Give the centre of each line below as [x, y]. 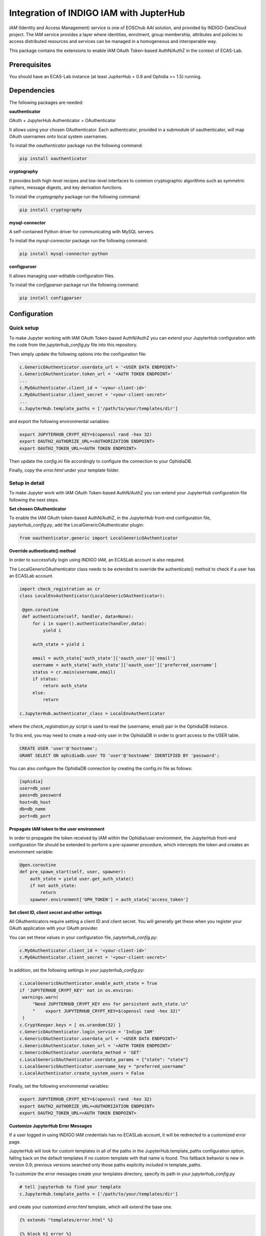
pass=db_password [40, 795]
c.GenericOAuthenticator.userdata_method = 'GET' [81, 1053]
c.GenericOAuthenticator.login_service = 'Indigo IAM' [87, 1032]
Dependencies [32, 91]
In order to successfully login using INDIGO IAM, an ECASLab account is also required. [97, 560]
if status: [46, 679]
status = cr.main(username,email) [74, 672]
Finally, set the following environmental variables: [59, 1086]
